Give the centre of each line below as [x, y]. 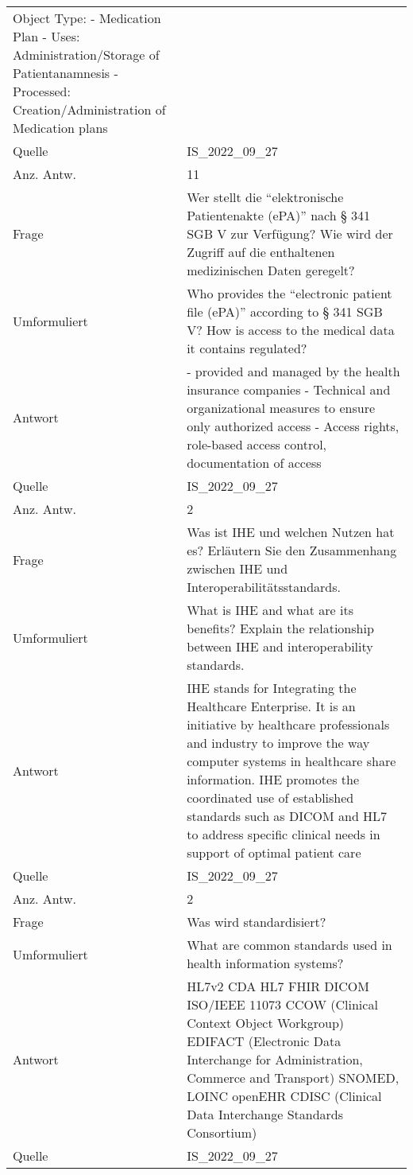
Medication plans [60, 128]
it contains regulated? [247, 348]
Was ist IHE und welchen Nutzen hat [291, 532]
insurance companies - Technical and [289, 389]
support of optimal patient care [274, 852]
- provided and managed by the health [293, 371]
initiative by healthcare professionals [288, 724]
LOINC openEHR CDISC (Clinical [284, 1096]
